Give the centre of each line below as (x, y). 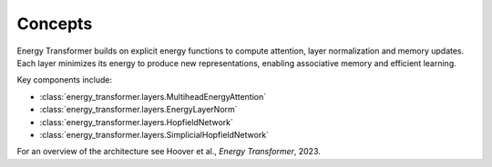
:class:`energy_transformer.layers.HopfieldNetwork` (137, 122)
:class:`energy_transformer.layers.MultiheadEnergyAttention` (153, 96)
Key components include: (65, 80)
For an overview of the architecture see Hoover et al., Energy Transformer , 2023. (169, 152)
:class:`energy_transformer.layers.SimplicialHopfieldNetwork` (154, 134)
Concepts (55, 24)
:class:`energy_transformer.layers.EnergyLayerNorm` (138, 110)
